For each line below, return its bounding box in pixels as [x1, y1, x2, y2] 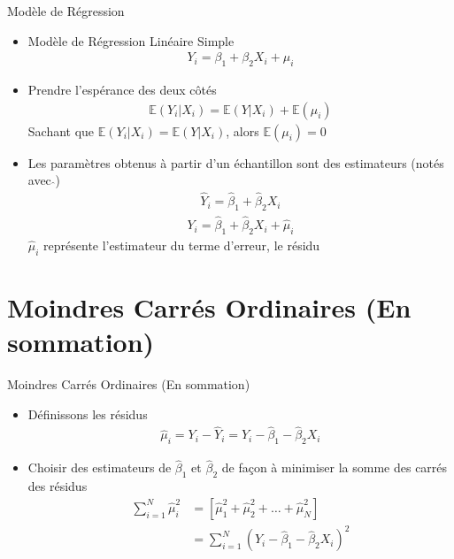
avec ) [27, 171, 60, 189]
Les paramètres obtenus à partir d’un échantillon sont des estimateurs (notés [27, 153, 444, 172]
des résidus [27, 477, 88, 495]
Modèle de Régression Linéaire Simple [27, 31, 235, 50]
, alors [226, 121, 259, 140]
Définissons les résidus [27, 404, 148, 423]
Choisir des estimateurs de [27, 458, 172, 477]
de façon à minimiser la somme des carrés [221, 458, 448, 477]
